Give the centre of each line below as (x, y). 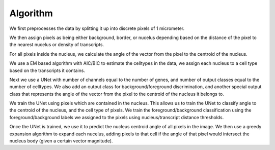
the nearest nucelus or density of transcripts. (57, 45)
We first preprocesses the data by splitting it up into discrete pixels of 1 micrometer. (97, 28)
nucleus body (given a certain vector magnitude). (61, 141)
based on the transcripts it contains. (47, 70)
